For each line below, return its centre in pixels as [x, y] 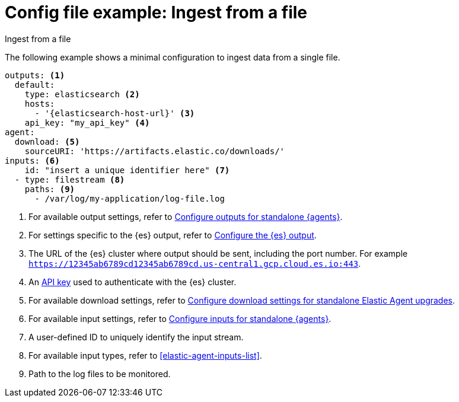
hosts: [40, 103]
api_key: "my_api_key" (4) [87, 122]
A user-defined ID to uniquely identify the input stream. [136, 337]
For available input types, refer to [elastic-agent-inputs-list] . [145, 355]
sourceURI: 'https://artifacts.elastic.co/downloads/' [155, 151]
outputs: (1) [35, 75]
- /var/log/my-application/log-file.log [130, 198]
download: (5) [47, 141]
